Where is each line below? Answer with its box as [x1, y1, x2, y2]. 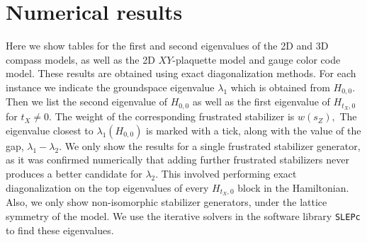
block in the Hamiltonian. [237, 180, 349, 195]
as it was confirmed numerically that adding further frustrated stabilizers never [6, 152, 349, 167]
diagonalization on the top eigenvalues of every [6, 180, 209, 195]
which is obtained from [230, 79, 330, 94]
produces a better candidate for [6, 166, 142, 180]
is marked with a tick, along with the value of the [146, 122, 361, 137]
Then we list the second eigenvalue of [6, 94, 168, 109]
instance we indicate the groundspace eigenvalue [6, 79, 215, 94]
